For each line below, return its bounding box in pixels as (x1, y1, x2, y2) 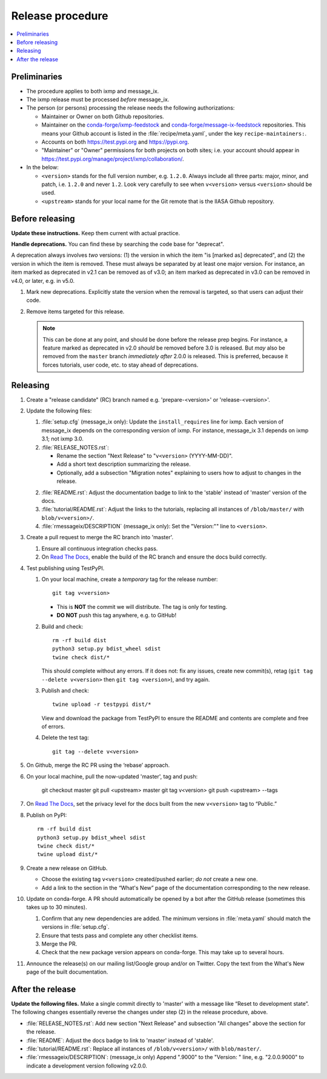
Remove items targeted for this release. (26, 308, 125, 315)
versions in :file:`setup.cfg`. (41, 923, 110, 931)
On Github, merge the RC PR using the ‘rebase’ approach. (26, 762, 170, 769)
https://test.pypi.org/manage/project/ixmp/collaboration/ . (41, 155, 184, 162)
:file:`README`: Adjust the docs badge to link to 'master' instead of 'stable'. (26, 1037, 214, 1044)
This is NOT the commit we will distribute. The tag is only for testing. (56, 603, 228, 610)
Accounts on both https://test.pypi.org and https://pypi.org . (41, 138, 190, 145)
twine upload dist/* (37, 851, 98, 858)
